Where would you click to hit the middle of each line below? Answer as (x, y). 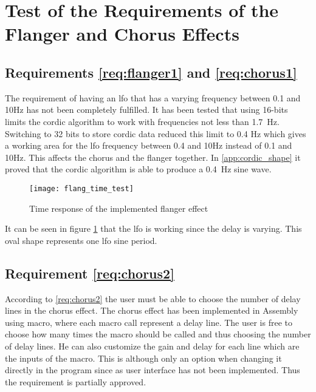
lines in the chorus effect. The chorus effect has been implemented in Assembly (152, 310)
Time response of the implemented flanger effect (119, 208)
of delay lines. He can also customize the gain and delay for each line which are (152, 346)
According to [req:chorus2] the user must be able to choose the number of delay (153, 298)
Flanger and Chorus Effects (122, 34)
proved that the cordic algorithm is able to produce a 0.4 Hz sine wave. (138, 169)
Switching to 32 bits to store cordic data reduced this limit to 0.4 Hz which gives (156, 133)
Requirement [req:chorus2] (90, 273)
